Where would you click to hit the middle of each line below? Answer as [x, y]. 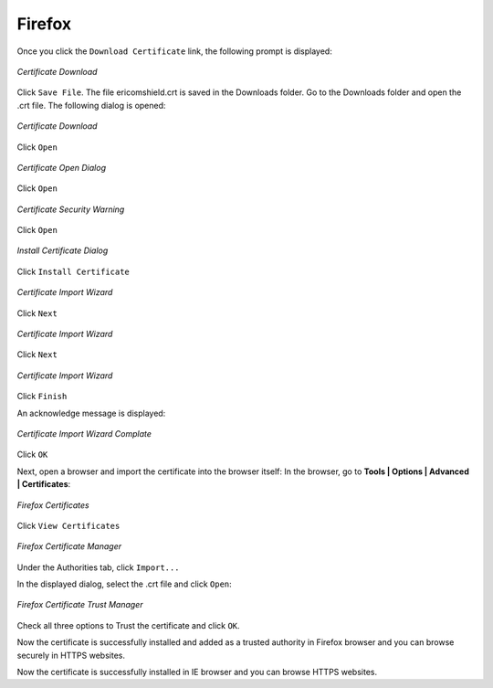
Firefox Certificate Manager [69, 546]
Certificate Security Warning [71, 209]
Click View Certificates [68, 525]
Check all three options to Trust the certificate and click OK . [129, 625]
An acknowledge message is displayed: [91, 413]
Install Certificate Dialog [63, 250]
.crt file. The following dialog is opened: [91, 105]
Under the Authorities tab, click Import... [98, 567]
